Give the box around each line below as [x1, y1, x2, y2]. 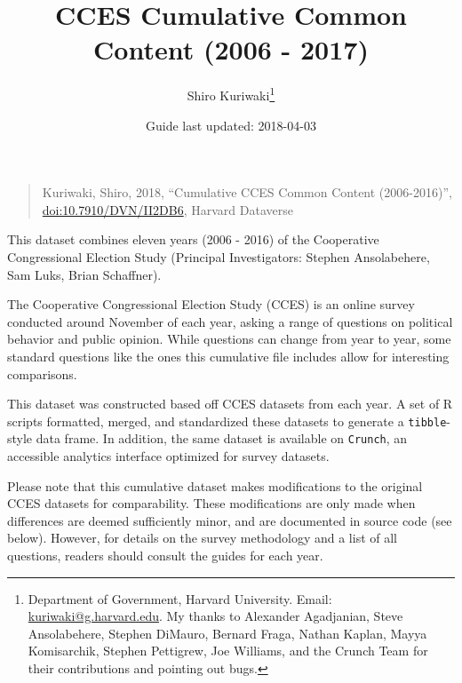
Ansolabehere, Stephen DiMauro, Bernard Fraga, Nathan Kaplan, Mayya [28, 623, 427, 642]
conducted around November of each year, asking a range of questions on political [7, 312, 453, 330]
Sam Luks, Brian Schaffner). [7, 265, 162, 283]
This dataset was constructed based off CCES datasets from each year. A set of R [7, 394, 453, 413]
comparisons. [7, 364, 77, 383]
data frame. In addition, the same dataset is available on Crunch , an [36, 429, 408, 448]
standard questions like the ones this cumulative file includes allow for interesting [7, 346, 450, 365]
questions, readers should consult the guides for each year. [7, 545, 323, 564]
